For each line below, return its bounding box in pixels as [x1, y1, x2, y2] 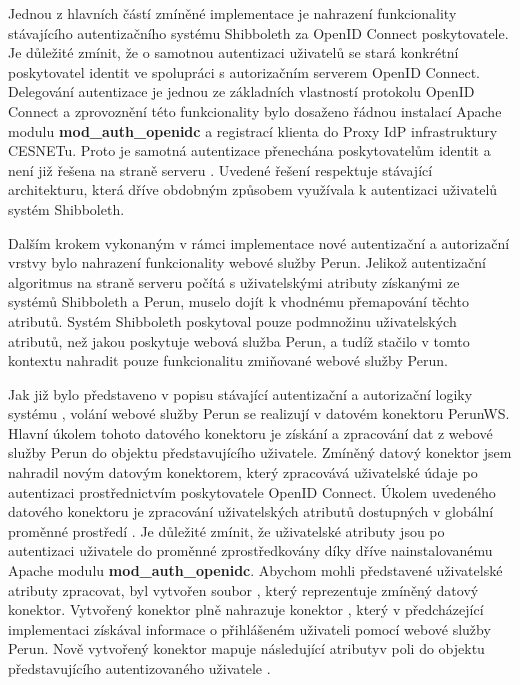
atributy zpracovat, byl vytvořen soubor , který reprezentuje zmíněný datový [8, 579, 479, 600]
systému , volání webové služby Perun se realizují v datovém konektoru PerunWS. [8, 403, 510, 424]
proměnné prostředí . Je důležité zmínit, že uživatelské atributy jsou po [8, 520, 445, 541]
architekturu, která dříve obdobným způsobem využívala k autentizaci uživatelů [8, 179, 498, 200]
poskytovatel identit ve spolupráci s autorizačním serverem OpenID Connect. [8, 61, 480, 82]
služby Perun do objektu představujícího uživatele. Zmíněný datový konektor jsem [8, 442, 512, 463]
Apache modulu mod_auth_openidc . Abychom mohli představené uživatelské [8, 560, 503, 581]
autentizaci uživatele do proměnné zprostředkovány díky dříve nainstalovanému [8, 540, 493, 561]
